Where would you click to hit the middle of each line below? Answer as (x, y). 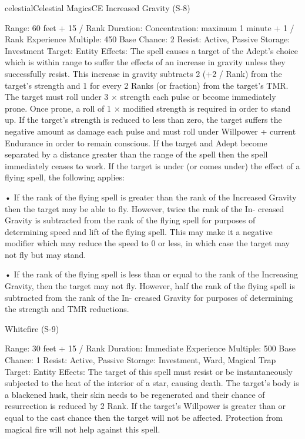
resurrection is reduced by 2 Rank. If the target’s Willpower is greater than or (145, 406)
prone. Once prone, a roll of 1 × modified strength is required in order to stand (148, 108)
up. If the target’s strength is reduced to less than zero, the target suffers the (143, 120)
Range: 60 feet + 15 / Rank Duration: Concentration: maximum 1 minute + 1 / (150, 27)
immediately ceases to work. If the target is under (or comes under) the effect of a (152, 165)
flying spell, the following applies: (65, 177)
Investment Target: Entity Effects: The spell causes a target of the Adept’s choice (152, 50)
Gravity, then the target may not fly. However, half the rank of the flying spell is (150, 286)
